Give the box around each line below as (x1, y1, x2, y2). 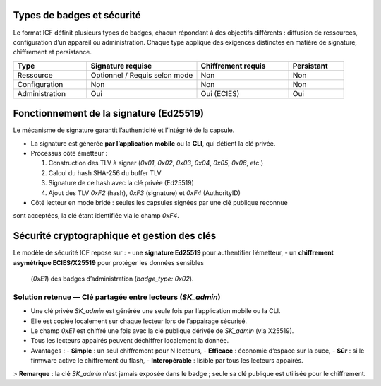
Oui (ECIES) (200, 88, 240, 98)
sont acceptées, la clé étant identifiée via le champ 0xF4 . (13, 211, 179, 220)
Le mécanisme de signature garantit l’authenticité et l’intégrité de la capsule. (13, 126, 235, 134)
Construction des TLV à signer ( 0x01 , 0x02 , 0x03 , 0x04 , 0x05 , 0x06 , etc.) (48, 159, 264, 168)
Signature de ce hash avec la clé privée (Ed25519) (48, 179, 194, 187)
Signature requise (90, 61, 152, 71)
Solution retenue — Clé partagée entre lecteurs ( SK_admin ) (13, 292, 221, 302)
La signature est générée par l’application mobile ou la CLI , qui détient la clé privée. (30, 139, 276, 148)
